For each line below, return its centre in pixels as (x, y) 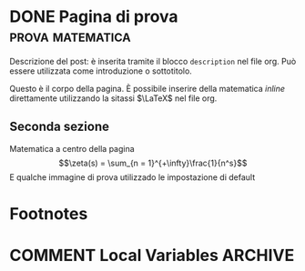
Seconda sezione (60, 127)
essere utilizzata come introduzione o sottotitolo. (101, 71)
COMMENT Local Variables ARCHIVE (152, 256)
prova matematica (70, 36)
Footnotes (49, 213)
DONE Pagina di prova (94, 17)
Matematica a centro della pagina (72, 148)
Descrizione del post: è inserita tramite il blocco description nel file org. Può (153, 61)
